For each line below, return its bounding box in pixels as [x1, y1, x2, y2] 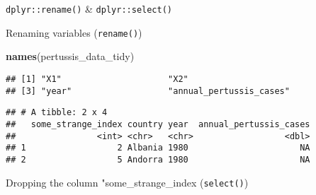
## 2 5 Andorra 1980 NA [6, 154, 310, 165]
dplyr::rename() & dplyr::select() [6, 1, 172, 16]
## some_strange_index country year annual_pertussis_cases [6, 119, 310, 129]
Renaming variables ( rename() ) [6, 25, 142, 40]
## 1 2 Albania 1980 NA [6, 143, 310, 153]
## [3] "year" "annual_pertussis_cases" [6, 85, 290, 96]
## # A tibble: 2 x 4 [6, 107, 108, 118]
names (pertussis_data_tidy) [6, 49, 135, 64]
